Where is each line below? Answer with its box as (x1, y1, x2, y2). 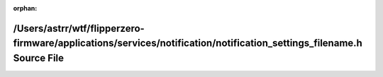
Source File (13, 52, 64, 64)
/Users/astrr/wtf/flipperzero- (13, 22, 145, 35)
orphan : (13, 4, 38, 12)
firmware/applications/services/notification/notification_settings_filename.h (13, 37, 363, 49)
